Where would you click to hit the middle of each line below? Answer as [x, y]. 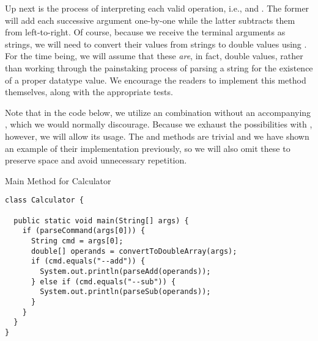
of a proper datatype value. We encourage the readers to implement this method [156, 80]
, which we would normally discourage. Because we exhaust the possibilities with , [159, 124]
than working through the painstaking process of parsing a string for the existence [159, 67]
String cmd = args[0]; [77, 241]
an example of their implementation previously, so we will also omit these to [148, 148]
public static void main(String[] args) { [101, 221]
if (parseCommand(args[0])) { [84, 231]
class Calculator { [44, 200]
